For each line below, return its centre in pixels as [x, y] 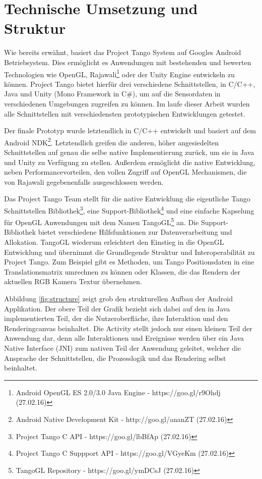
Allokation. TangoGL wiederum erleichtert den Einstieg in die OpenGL [114, 242]
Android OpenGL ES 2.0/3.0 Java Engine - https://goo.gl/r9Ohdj [118, 392]
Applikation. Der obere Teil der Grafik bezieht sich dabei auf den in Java [117, 308]
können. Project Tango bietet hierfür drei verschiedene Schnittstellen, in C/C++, [130, 84]
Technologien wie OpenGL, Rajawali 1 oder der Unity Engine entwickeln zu [119, 73]
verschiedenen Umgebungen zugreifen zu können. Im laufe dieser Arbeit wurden [127, 103]
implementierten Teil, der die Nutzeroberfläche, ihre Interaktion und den [116, 318]
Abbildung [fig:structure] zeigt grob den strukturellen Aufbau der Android [118, 298]
